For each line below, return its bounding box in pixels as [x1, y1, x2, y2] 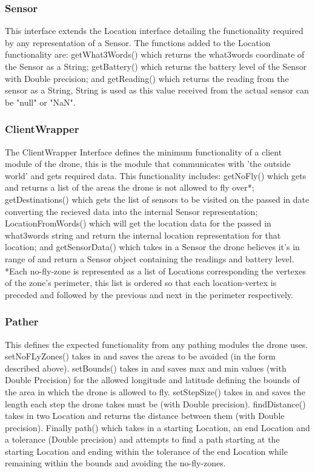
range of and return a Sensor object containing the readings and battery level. [5, 252, 294, 265]
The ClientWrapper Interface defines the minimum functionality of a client [5, 145, 282, 158]
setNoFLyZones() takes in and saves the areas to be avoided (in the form [5, 350, 276, 362]
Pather [5, 314, 39, 329]
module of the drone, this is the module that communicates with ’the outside [5, 157, 291, 170]
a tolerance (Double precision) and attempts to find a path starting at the [5, 433, 280, 446]
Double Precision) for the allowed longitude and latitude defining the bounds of [5, 373, 300, 386]
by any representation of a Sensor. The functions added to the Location [5, 36, 271, 49]
